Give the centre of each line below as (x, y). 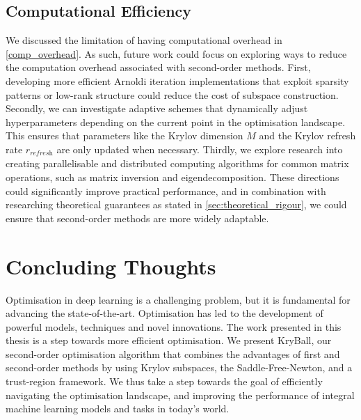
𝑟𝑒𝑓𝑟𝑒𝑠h (41, 154)
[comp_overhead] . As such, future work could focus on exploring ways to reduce (176, 53)
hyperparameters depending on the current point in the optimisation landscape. (176, 122)
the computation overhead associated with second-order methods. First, (158, 67)
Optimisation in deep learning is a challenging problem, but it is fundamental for (178, 299)
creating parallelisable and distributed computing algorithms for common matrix (177, 163)
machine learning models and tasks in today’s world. (118, 409)
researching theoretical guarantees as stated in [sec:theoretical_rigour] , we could (176, 204)
